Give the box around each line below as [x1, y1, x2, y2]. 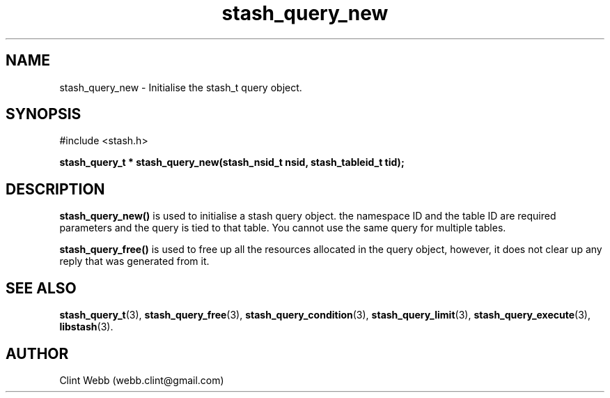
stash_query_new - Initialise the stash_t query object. [59, 81, 302, 93]
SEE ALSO [6, 279, 77, 297]
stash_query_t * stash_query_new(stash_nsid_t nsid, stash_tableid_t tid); [59, 156, 405, 169]
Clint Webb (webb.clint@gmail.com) [59, 374, 224, 386]
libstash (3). [59, 321, 114, 333]
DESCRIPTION [6, 180, 105, 198]
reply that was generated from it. [59, 255, 210, 268]
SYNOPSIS [6, 105, 81, 123]
